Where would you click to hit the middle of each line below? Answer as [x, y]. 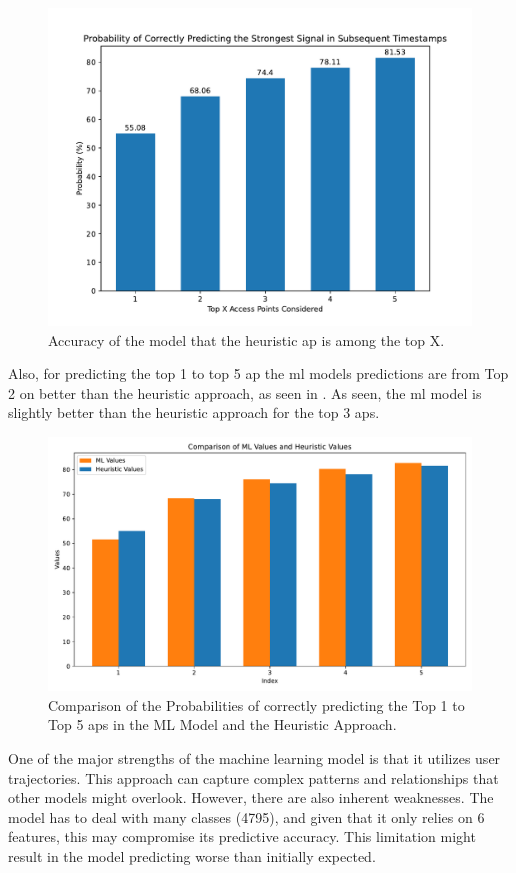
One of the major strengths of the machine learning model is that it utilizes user [254, 757]
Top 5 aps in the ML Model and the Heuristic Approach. [222, 724]
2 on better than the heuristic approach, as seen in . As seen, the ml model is [245, 392]
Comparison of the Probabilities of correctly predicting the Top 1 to [256, 704]
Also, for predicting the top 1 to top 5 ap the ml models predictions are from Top [258, 373]
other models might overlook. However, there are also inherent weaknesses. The [251, 797]
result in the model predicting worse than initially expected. [192, 855]
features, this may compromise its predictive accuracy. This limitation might [242, 836]
